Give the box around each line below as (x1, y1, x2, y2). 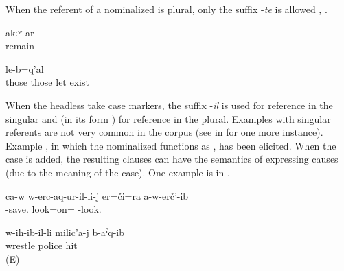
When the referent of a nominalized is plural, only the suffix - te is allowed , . (5, 2, 328, 16)
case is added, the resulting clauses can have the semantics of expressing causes (5, 152, 339, 166)
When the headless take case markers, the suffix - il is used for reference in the (5, 97, 333, 112)
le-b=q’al (5, 61, 44, 75)
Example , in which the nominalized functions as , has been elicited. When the (5, 138, 336, 152)
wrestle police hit (5, 238, 78, 252)
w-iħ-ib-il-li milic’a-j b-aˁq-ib (5, 224, 125, 239)
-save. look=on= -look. (5, 202, 102, 216)
